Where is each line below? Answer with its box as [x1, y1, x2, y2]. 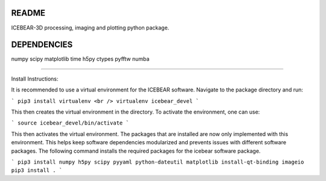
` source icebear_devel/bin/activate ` [11, 120, 129, 126]
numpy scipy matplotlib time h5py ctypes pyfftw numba [11, 55, 150, 63]
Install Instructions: [11, 75, 59, 82]
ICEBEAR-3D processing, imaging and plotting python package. [11, 24, 170, 31]
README [11, 8, 45, 18]
